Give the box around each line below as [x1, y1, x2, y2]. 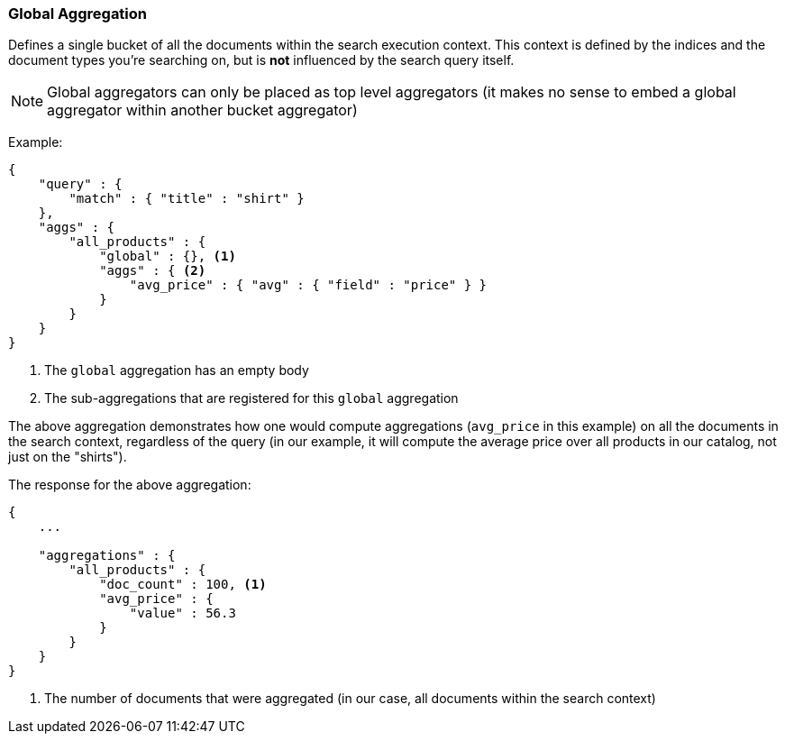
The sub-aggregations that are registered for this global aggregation [44, 390, 459, 407]
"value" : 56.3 [129, 606, 236, 621]
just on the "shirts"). [8, 449, 127, 465]
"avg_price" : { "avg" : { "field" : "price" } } [129, 278, 488, 293]
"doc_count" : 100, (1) [99, 577, 267, 592]
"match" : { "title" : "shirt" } [68, 191, 305, 206]
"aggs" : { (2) [99, 263, 206, 279]
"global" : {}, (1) [99, 249, 236, 264]
